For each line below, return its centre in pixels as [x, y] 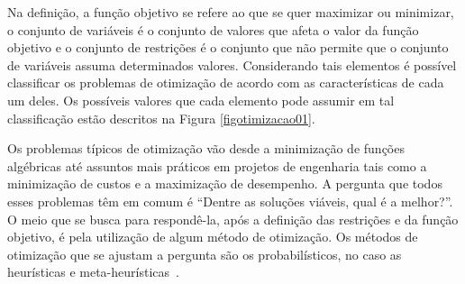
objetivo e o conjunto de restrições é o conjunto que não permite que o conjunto [228, 47]
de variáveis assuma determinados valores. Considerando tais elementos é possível [232, 64]
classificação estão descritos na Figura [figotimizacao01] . [161, 118]
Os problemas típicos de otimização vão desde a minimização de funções [206, 148]
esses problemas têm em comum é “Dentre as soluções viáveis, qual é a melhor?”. [230, 201]
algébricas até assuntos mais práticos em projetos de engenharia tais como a [217, 165]
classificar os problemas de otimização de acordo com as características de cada [226, 82]
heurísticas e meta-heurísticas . [93, 272]
